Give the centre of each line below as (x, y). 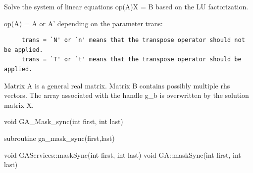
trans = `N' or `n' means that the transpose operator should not (133, 40)
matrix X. (19, 105)
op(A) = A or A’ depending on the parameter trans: (83, 23)
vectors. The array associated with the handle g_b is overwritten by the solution (126, 95)
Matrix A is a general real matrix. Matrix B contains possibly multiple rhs (117, 85)
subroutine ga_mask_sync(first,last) (59, 138)
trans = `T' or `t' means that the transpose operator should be (131, 60)
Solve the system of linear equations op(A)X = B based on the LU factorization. (126, 6)
